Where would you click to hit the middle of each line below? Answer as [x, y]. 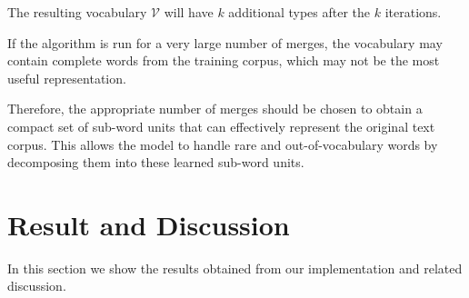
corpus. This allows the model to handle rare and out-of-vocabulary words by [223, 144]
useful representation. [67, 78]
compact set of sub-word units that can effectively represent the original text [221, 126]
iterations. [413, 12]
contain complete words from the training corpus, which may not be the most [224, 60]
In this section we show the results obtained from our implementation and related [235, 268]
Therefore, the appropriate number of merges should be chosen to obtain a [215, 109]
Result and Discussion [149, 224]
